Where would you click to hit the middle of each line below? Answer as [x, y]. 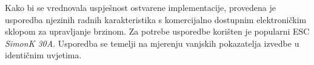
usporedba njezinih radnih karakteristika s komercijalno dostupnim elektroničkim [156, 19]
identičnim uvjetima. [43, 55]
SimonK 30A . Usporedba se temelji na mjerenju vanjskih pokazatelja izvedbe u [152, 43]
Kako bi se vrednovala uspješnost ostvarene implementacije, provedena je [140, 7]
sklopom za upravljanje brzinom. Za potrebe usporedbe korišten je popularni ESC [157, 31]
